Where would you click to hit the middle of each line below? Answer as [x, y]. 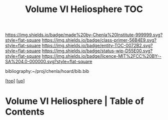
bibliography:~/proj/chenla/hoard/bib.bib [47, 71]
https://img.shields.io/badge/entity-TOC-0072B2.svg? [97, 46]
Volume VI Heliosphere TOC [84, 9]
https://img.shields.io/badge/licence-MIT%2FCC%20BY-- [101, 56]
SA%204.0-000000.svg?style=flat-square [49, 62]
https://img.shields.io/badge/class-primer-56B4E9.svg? [99, 40]
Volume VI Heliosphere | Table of [74, 101]
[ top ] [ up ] [15, 81]
